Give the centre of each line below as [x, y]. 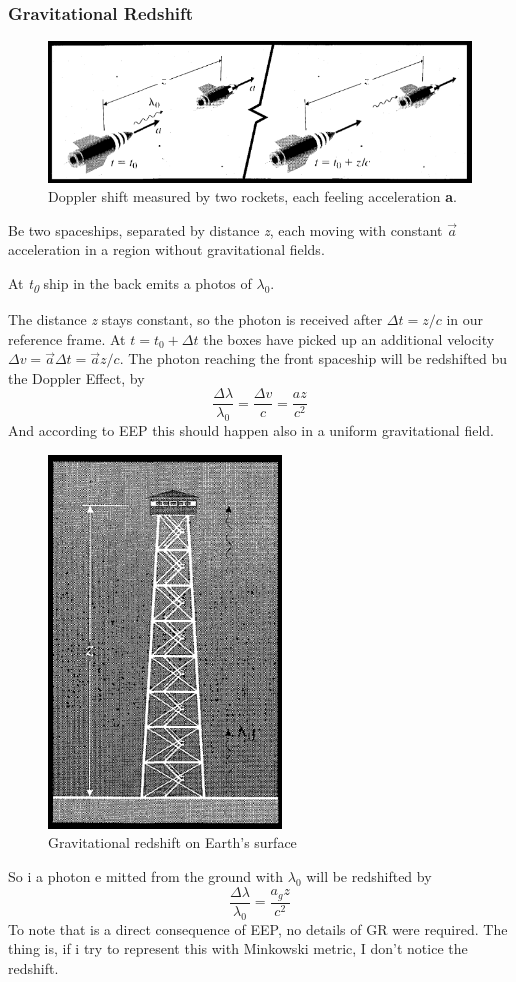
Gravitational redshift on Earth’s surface [172, 842]
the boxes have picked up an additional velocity [349, 338]
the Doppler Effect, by [76, 377]
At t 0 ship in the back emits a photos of [130, 284]
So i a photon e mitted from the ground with [146, 876]
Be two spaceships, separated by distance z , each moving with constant [225, 229]
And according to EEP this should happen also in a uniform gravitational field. [251, 430]
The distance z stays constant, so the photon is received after [195, 319]
